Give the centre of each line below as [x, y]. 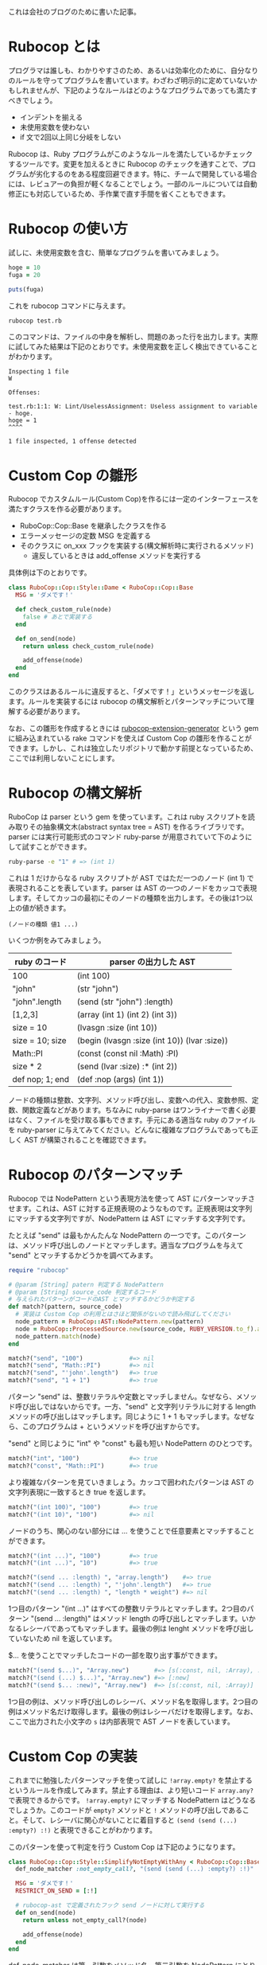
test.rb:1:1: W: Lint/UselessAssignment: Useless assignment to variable [133, 407]
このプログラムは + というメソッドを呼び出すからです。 [113, 1427]
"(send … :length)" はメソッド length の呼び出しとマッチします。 [136, 1618]
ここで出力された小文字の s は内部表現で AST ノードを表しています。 [121, 1721]
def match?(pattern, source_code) [66, 1307]
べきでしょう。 [33, 100]
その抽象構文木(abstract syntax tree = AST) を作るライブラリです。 [139, 827]
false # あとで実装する [58, 617]
